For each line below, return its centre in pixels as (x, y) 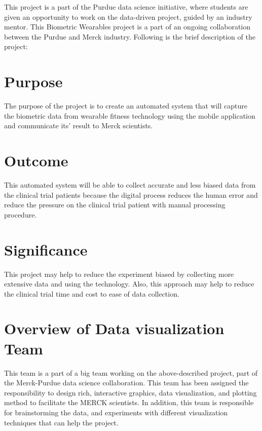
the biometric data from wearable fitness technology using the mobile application (130, 115)
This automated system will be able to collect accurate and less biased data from (130, 185)
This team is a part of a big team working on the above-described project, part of (131, 372)
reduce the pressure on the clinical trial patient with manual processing (115, 205)
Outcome (36, 160)
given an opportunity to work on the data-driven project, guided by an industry (128, 16)
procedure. (21, 214)
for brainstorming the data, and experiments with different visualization (116, 412)
